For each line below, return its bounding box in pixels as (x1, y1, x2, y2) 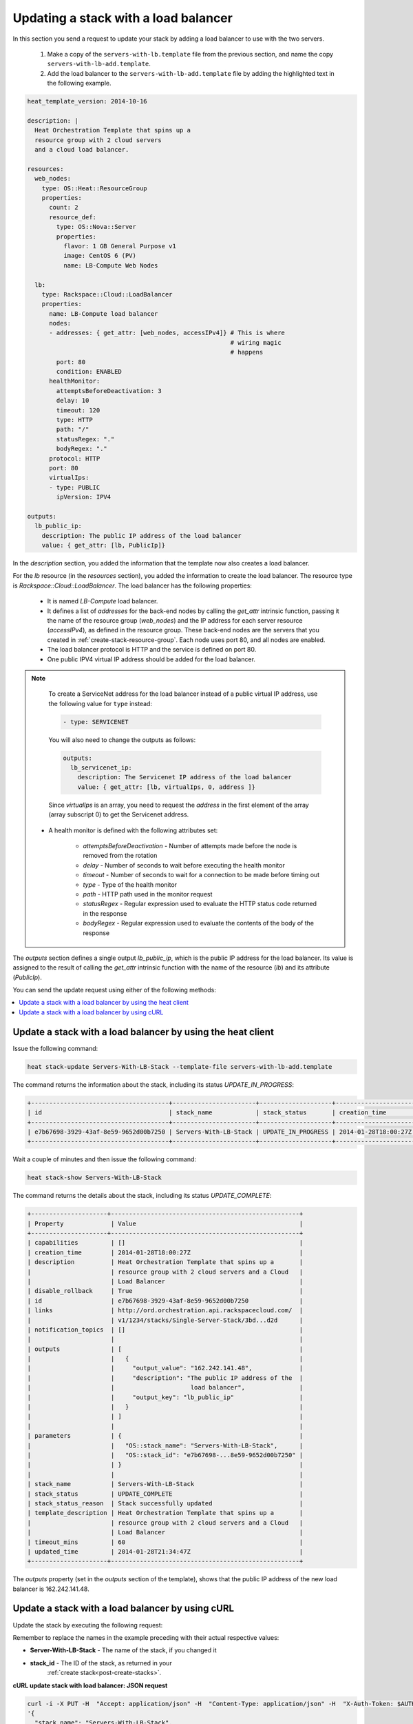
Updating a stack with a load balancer (12, 10, 233, 26)
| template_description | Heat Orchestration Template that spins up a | (27, 1509, 304, 1517)
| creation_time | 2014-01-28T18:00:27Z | (27, 1248, 304, 1256)
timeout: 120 (56, 406, 100, 414)
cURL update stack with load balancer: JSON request (12, 1681, 168, 1690)
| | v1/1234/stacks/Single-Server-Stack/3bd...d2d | (27, 1316, 304, 1324)
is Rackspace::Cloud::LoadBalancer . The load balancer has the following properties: (12, 581, 253, 590)
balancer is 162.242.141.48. (12, 1585, 89, 1593)
